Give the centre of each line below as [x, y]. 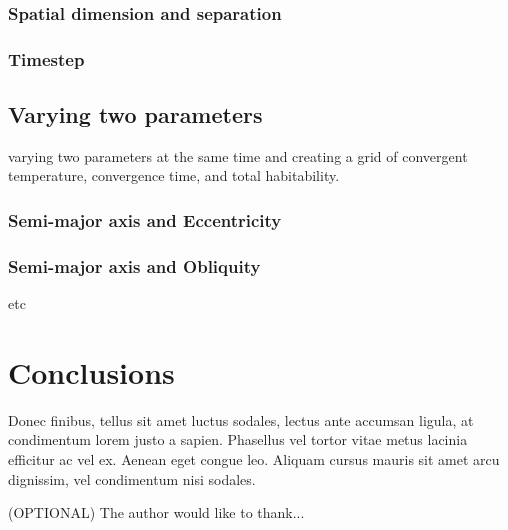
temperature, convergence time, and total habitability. [174, 175]
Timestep [46, 58]
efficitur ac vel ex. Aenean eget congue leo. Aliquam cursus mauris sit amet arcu [254, 459]
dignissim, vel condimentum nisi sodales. [132, 478]
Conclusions [91, 371]
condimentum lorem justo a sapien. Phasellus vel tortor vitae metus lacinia [238, 439]
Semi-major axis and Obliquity [134, 265]
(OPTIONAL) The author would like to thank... [156, 512]
